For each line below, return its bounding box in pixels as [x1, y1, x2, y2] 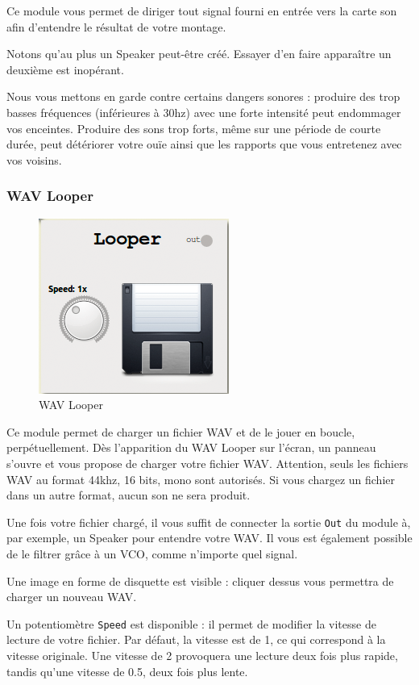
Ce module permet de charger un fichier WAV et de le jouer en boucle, [6, 423, 355, 440]
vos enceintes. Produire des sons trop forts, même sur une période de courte [6, 119, 381, 136]
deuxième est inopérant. [6, 61, 124, 77]
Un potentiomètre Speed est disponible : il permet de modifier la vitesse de [6, 615, 376, 632]
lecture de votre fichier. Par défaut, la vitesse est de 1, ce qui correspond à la [6, 631, 386, 648]
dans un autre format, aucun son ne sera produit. [6, 487, 251, 503]
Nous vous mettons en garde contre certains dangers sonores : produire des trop [6, 88, 400, 105]
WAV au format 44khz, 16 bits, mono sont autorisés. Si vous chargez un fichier [6, 470, 395, 487]
